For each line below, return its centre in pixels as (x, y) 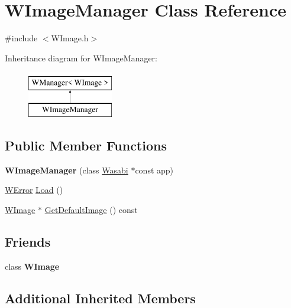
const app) (154, 170)
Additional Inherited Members (100, 298)
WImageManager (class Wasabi (67, 170)
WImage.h (70, 38)
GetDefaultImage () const (91, 209)
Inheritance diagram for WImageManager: (81, 58)
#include (21, 38)
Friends (28, 241)
